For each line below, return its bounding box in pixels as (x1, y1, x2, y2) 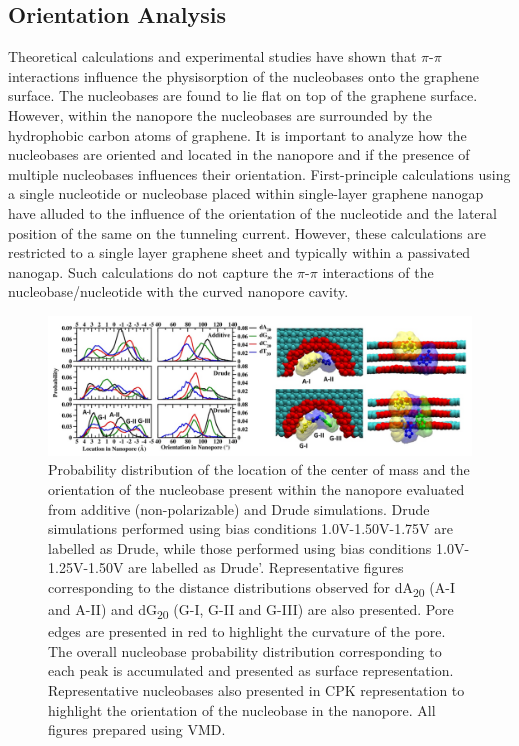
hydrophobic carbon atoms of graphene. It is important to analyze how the (8, 124, 467, 145)
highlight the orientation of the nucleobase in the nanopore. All (48, 699, 436, 720)
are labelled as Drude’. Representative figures (128, 557, 404, 578)
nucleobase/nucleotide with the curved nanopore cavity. (8, 281, 349, 302)
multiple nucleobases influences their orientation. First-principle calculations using (8, 163, 511, 184)
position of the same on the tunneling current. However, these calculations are (8, 222, 487, 243)
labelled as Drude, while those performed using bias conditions (48, 537, 432, 558)
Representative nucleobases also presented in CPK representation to (48, 680, 465, 701)
